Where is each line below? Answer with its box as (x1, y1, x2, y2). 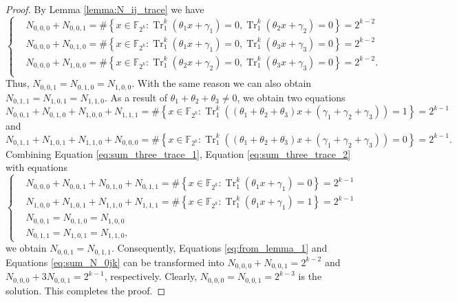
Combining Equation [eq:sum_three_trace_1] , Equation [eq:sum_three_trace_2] (6, 146, 351, 161)
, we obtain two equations (237, 90, 346, 104)
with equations (6, 160, 67, 174)
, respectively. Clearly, (104, 269, 198, 283)
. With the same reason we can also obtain (131, 76, 312, 90)
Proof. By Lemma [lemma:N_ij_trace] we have (6, 2, 204, 16)
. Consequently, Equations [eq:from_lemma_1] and (111, 241, 328, 255)
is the (298, 269, 322, 283)
